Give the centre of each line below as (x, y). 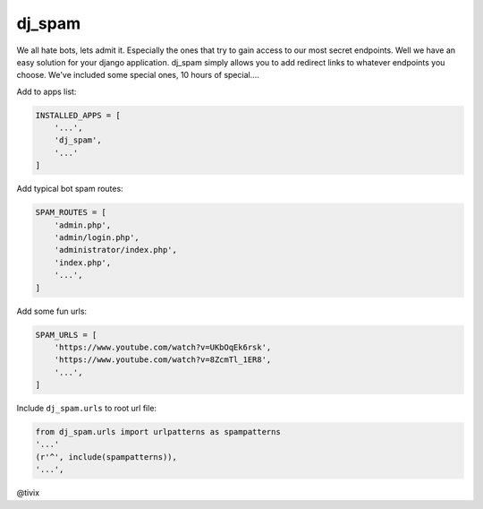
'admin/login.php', (97, 238)
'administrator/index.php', (116, 250)
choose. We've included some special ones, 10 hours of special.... (138, 75)
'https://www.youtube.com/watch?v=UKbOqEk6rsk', (163, 347)
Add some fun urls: (52, 311)
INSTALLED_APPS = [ (78, 115)
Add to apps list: (47, 91)
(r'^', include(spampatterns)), (106, 457)
